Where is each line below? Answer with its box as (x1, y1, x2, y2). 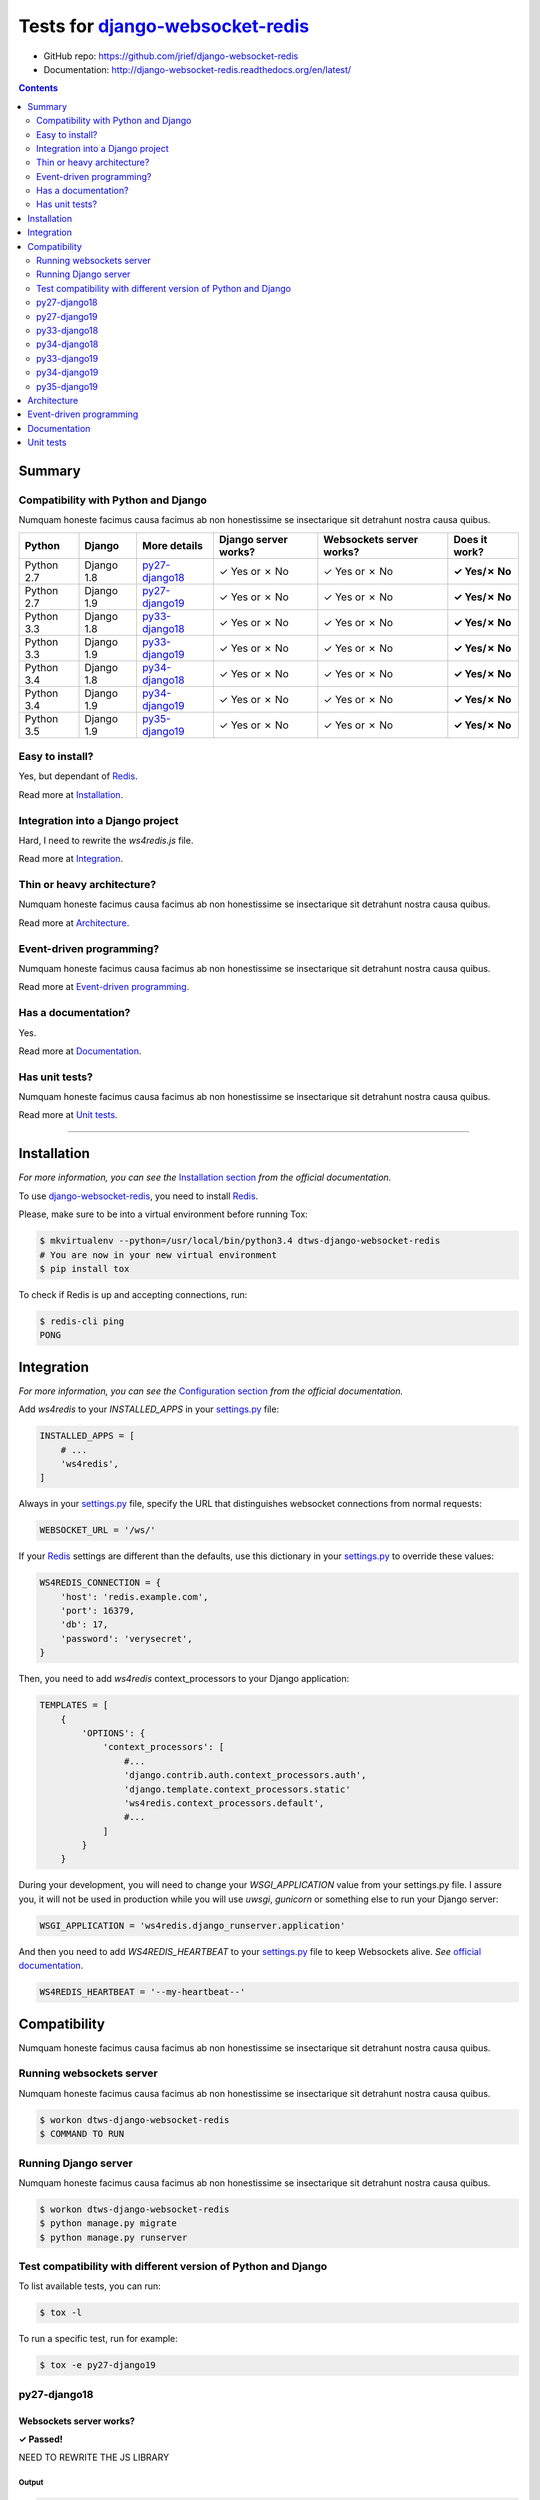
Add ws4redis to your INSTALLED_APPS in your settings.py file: (18, 1403, 280, 1415)
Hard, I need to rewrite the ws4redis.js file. (18, 834, 194, 846)
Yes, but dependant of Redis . (18, 770, 139, 782)
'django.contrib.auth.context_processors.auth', (123, 1770, 367, 1781)
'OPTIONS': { (81, 1727, 146, 1739)
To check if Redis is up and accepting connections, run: (18, 1288, 248, 1300)
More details (141, 538, 204, 552)
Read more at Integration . (18, 853, 124, 865)
